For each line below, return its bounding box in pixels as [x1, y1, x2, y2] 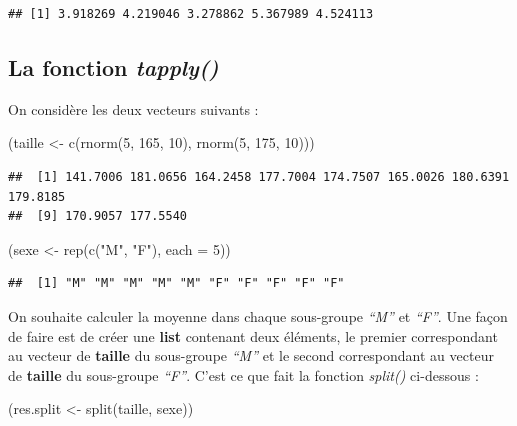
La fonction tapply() [8, 51, 219, 82]
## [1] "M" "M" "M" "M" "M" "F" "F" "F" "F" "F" [8, 276, 345, 291]
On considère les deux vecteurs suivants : [8, 98, 259, 119]
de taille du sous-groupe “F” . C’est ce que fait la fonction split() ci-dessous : [8, 364, 479, 385]
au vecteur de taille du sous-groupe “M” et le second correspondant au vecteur [8, 345, 494, 366]
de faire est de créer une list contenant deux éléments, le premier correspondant [8, 325, 498, 346]
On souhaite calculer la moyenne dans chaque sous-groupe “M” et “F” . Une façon [8, 305, 508, 326]
